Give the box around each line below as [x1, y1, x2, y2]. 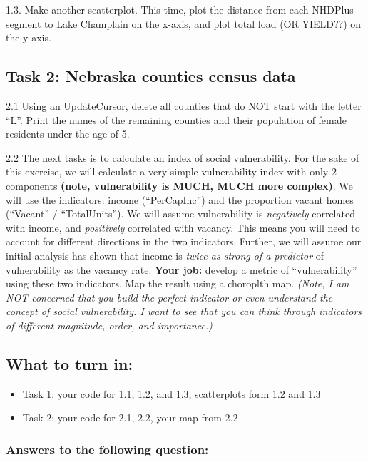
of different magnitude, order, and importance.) [6, 317, 213, 332]
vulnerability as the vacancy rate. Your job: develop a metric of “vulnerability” [6, 262, 357, 277]
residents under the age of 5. [6, 126, 130, 141]
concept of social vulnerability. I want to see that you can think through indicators [6, 304, 362, 319]
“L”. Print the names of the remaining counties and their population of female [6, 112, 347, 127]
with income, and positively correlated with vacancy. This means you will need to [6, 220, 360, 235]
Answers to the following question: [6, 440, 209, 458]
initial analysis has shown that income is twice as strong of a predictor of [6, 247, 324, 262]
